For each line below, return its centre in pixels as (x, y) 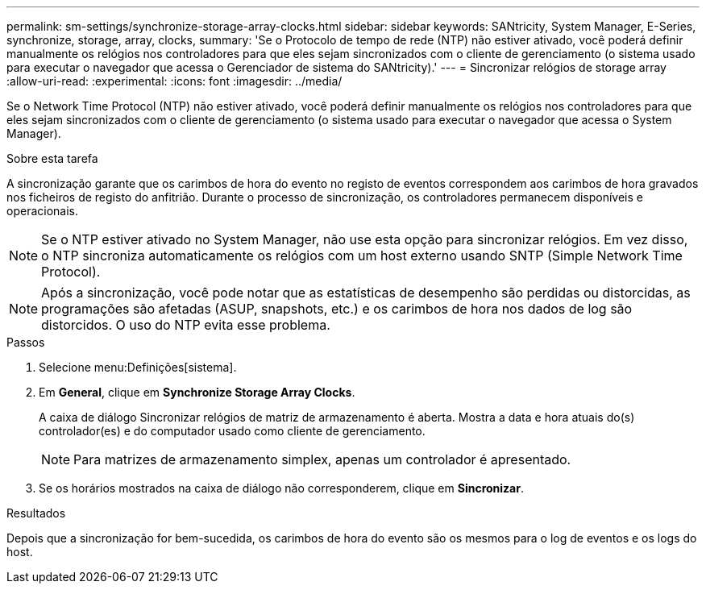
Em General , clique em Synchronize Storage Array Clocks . (197, 392)
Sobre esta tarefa (52, 158)
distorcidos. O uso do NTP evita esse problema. (186, 325)
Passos (26, 342)
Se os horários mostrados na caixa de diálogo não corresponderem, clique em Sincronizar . (281, 488)
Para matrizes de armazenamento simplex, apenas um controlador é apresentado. (322, 459)
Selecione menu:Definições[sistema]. (138, 367)
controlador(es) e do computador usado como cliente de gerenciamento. (232, 431)
